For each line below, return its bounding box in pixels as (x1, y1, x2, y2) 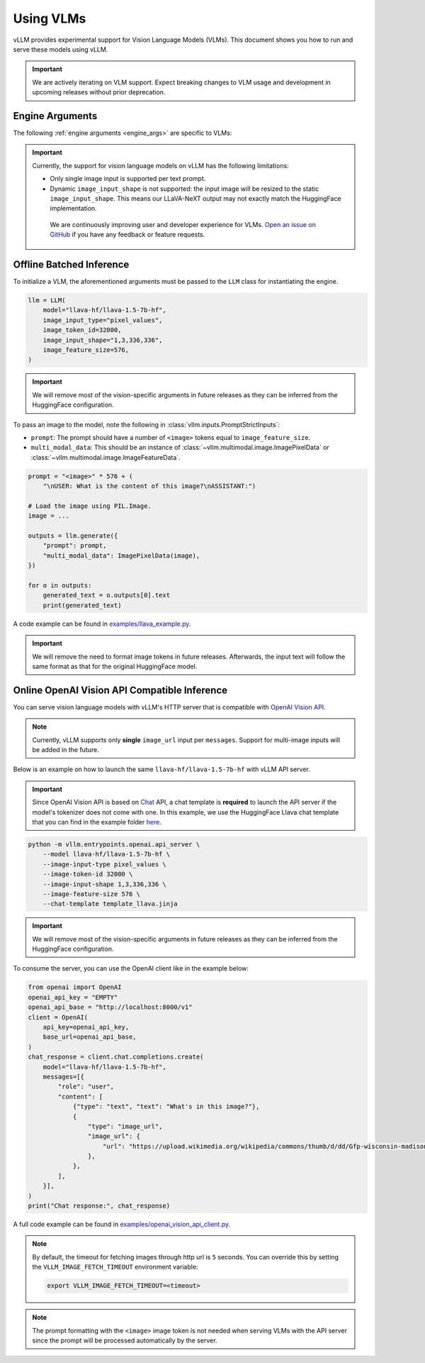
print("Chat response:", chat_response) (28, 1202, 170, 1210)
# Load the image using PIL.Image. (28, 502, 152, 510)
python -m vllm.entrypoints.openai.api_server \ (28, 840, 200, 848)
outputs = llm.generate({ (28, 532, 118, 540)
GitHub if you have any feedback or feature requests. (50, 231, 205, 239)
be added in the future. (32, 746, 99, 754)
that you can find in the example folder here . (32, 817, 162, 826)
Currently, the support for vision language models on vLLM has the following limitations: (32, 161, 290, 170)
